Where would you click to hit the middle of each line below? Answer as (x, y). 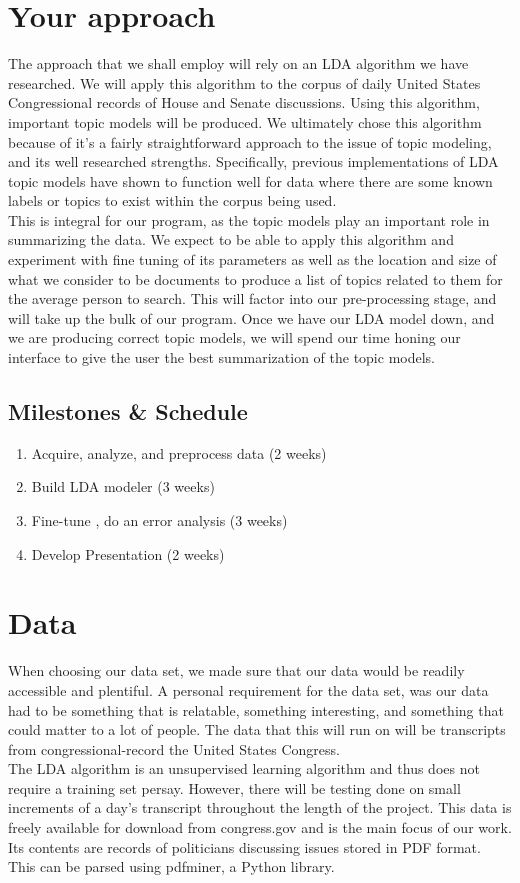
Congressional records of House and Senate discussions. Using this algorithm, (244, 102)
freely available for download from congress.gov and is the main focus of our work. (260, 827)
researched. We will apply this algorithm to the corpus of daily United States (244, 82)
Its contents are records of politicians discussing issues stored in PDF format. (244, 846)
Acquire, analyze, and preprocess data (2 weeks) (179, 452)
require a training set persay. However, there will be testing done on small (234, 787)
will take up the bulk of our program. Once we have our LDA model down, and (251, 317)
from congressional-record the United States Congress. (174, 748)
